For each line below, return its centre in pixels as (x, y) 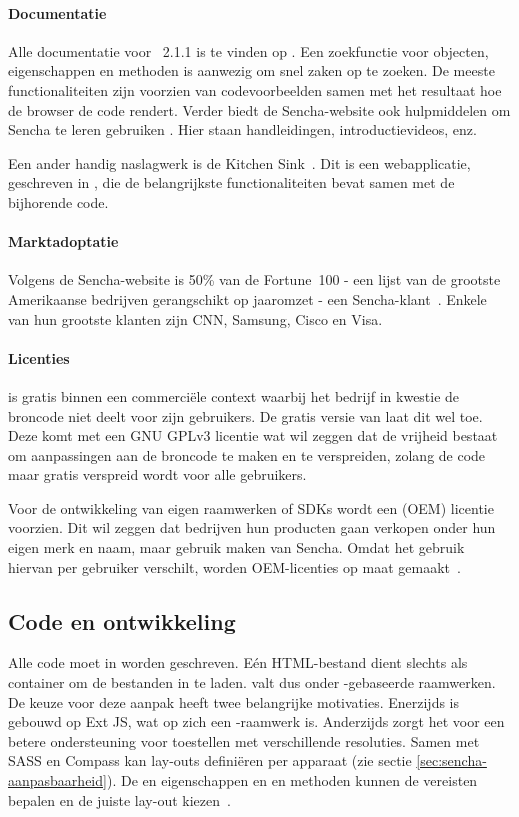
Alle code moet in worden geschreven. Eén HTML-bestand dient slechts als (238, 662)
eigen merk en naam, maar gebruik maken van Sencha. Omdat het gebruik (236, 547)
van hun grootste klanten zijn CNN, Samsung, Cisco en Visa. (195, 318)
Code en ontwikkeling (122, 620)
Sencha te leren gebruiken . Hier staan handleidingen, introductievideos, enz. (242, 129)
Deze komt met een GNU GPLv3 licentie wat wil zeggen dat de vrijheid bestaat (253, 435)
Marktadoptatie (63, 241)
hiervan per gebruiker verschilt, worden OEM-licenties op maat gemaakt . (234, 566)
